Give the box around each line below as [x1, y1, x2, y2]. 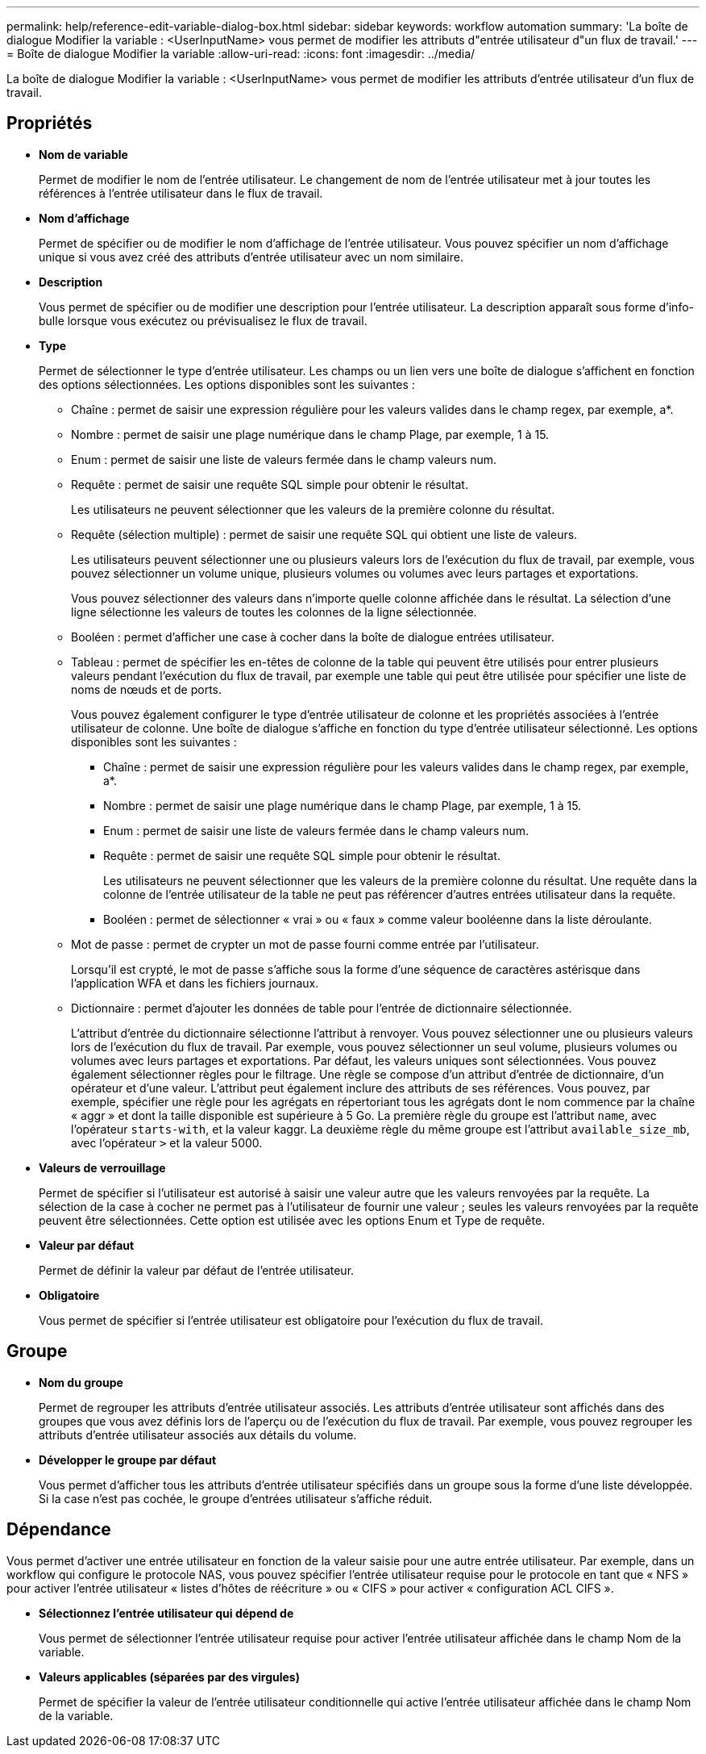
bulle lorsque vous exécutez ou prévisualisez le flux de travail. [39, 313, 368, 328]
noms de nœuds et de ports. [71, 682, 222, 696]
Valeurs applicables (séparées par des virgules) [39, 1669, 300, 1684]
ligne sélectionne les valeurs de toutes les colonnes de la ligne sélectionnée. [71, 604, 477, 619]
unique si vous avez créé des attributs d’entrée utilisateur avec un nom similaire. [39, 249, 463, 264]
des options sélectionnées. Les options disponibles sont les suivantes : [39, 377, 415, 391]
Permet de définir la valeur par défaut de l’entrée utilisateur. [39, 1263, 355, 1277]
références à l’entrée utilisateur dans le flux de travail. [39, 186, 323, 200]
